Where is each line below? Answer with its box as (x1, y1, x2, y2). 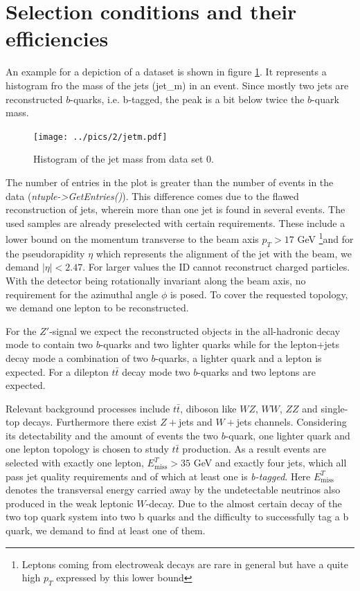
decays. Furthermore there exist (22, 415, 157, 429)
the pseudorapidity (6, 246, 85, 260)
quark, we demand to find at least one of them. (6, 523, 206, 538)
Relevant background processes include (6, 401, 170, 415)
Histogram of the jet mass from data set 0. (33, 152, 214, 166)
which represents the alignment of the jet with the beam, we (96, 246, 352, 260)
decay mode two (122, 364, 190, 379)
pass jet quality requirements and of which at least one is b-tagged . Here (6, 469, 311, 483)
